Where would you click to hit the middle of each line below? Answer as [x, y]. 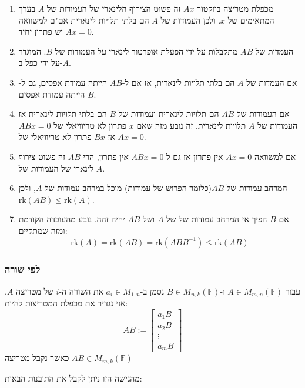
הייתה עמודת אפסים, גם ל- [63, 82]
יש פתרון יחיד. [56, 31]
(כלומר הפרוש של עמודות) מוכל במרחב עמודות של [128, 188]
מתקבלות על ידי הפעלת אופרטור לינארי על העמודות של [146, 51]
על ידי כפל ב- [41, 63]
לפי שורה [23, 269]
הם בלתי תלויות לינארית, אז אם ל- [178, 82]
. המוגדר [32, 51]
